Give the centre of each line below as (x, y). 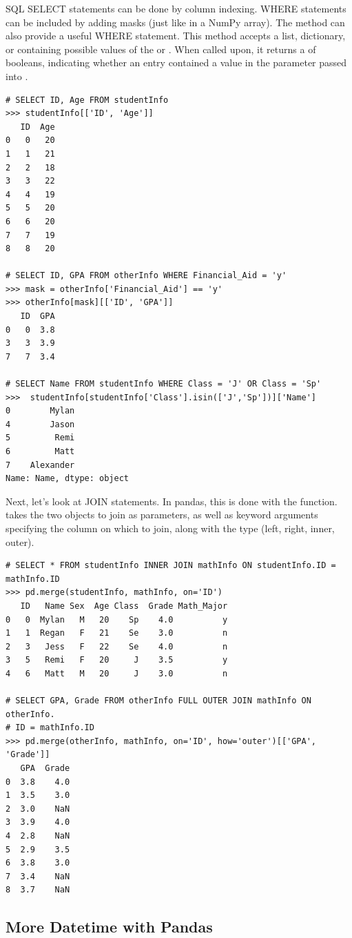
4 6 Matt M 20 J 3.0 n (117, 673)
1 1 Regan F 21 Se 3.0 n (117, 633)
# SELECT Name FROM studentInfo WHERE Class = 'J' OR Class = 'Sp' (164, 384)
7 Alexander (40, 465)
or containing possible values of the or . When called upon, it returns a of (161, 49)
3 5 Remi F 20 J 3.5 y (117, 660)
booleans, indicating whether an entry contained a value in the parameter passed (176, 62)
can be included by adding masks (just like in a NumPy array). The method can (175, 22)
